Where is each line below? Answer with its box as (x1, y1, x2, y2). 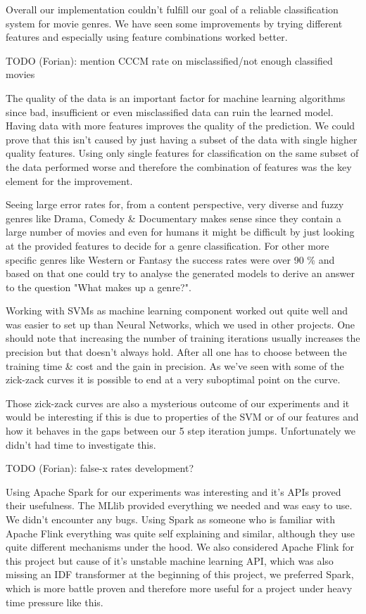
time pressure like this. (6, 594, 103, 609)
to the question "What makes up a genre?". (6, 279, 191, 294)
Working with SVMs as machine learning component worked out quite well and (6, 303, 348, 318)
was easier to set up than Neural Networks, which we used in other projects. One (6, 316, 355, 331)
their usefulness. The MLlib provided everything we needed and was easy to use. (6, 498, 353, 513)
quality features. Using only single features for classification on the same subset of (6, 146, 359, 160)
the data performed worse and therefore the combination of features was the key (6, 159, 352, 174)
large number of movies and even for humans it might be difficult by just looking (6, 224, 355, 239)
